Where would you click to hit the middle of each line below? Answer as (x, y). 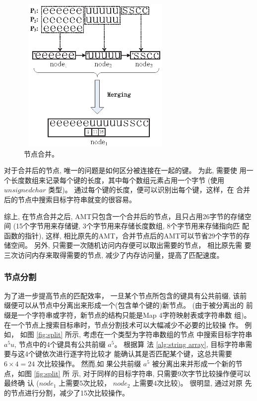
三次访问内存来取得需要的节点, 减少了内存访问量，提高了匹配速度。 (114, 255)
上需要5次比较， (85, 383)
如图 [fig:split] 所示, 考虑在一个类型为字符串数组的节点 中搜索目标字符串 (136, 334)
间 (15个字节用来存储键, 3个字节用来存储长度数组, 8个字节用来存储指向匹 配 (127, 226)
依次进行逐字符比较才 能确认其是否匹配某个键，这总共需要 (137, 354)
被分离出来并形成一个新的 (194, 363)
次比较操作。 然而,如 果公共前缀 (89, 363)
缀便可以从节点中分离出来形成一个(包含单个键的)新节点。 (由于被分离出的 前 (128, 305)
